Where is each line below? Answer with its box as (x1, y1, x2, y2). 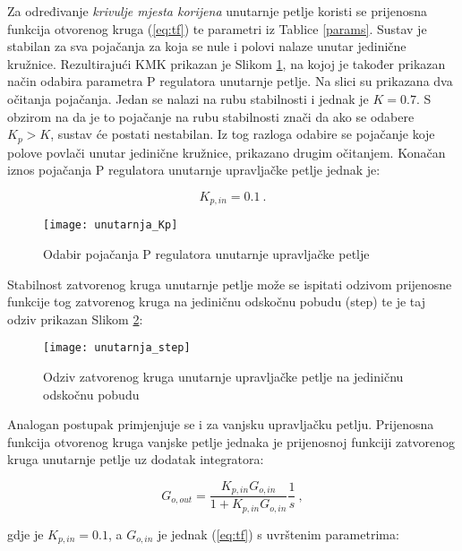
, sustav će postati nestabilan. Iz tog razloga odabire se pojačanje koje (50, 125, 435, 143)
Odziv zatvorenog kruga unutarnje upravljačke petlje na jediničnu (43, 366, 404, 385)
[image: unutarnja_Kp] (43, 219, 178, 232)
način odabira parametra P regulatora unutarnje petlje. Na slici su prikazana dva (7, 72, 453, 90)
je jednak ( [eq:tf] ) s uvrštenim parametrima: (158, 524, 399, 543)
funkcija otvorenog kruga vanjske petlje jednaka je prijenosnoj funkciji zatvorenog (7, 432, 456, 451)
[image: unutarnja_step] (43, 341, 191, 355)
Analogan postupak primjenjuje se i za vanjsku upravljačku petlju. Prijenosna (7, 415, 434, 434)
